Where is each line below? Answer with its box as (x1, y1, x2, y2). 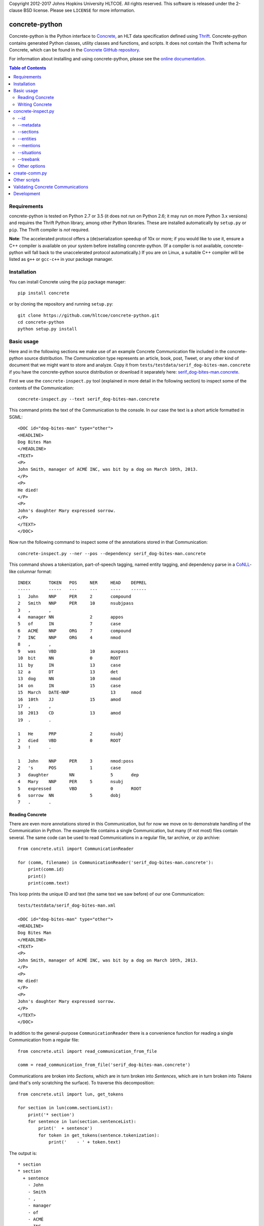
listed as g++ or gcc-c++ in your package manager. (9, 256, 113, 262)
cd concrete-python (18, 319, 65, 325)
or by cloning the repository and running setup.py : (9, 301, 113, 307)
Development (13, 190, 41, 196)
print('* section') (27, 1112, 75, 1118)
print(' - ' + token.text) (48, 1139, 121, 1145)
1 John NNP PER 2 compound (18, 593, 132, 599)
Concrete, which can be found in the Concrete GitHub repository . (9, 47, 140, 53)
